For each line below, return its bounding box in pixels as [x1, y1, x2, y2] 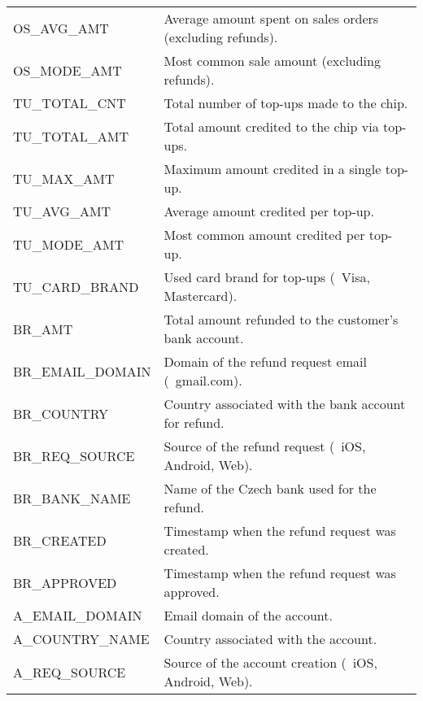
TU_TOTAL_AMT [13, 126, 129, 146]
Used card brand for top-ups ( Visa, [164, 268, 370, 286]
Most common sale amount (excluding [164, 51, 381, 70]
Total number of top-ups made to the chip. [164, 94, 408, 112]
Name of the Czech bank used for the [164, 479, 377, 498]
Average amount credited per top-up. [164, 202, 374, 220]
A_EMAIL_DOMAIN [13, 606, 142, 625]
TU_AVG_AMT [13, 202, 111, 220]
